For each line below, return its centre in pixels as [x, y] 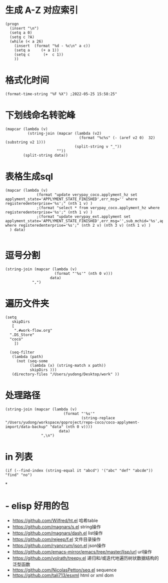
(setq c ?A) [22, 37]
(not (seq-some [32, 361]
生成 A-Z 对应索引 [42, 10]
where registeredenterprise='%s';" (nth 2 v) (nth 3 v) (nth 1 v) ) [78, 225]
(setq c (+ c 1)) [39, 55]
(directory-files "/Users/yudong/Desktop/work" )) [66, 374]
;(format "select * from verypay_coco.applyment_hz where [98, 208]
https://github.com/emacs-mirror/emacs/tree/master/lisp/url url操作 [82, 552]
